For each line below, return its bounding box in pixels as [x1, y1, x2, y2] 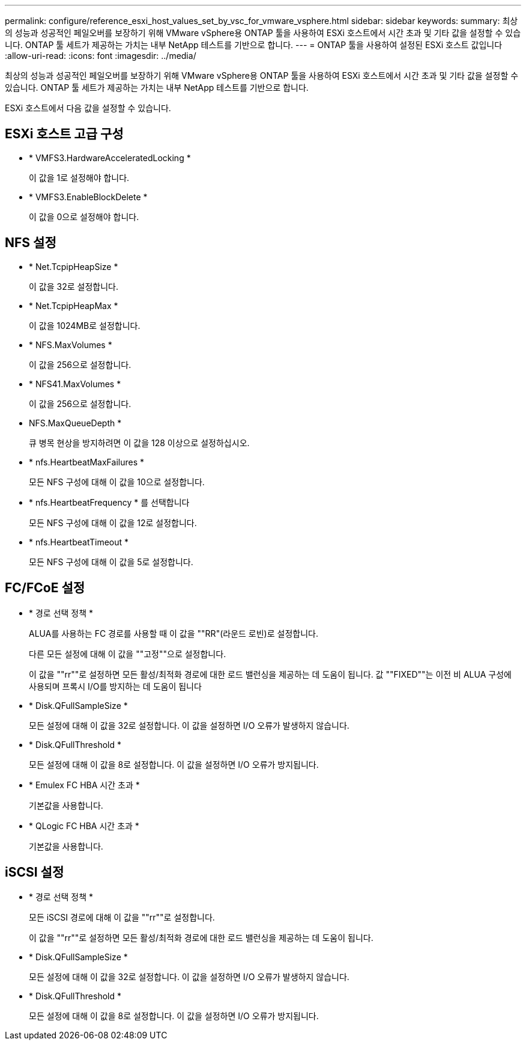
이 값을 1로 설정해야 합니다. [29, 172, 130, 183]
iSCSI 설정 [5, 864, 64, 880]
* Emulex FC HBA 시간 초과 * [29, 779, 140, 790]
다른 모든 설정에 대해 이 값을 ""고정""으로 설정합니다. [29, 648, 226, 659]
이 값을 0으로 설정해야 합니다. [29, 211, 139, 222]
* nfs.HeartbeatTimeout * [29, 536, 129, 547]
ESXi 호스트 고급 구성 [5, 126, 124, 142]
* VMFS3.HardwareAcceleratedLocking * [29, 152, 191, 163]
